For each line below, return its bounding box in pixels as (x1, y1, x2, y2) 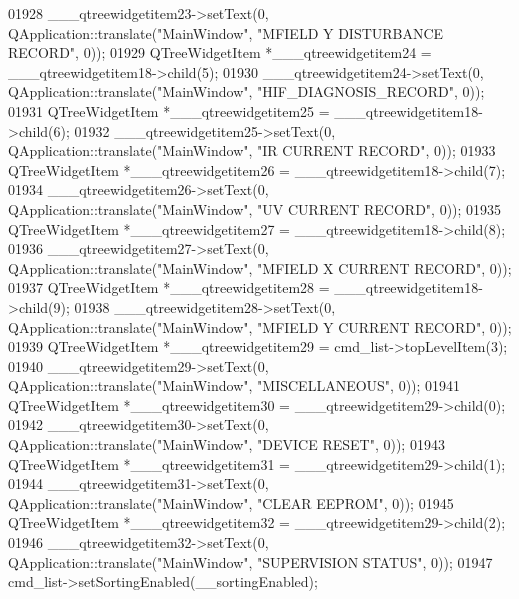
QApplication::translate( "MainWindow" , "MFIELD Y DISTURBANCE (8, 22, 444, 43)
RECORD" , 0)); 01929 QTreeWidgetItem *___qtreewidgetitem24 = (8, 42, 432, 63)
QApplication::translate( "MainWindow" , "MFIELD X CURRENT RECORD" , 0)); (8, 257, 512, 278)
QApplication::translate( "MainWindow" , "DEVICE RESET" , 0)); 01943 (8, 434, 445, 455)
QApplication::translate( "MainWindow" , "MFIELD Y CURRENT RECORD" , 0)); (8, 316, 512, 337)
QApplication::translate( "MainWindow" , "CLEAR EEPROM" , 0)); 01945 (8, 492, 454, 513)
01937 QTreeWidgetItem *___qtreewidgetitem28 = (8, 277, 330, 298)
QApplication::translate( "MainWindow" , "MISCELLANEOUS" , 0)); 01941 (8, 375, 461, 396)
